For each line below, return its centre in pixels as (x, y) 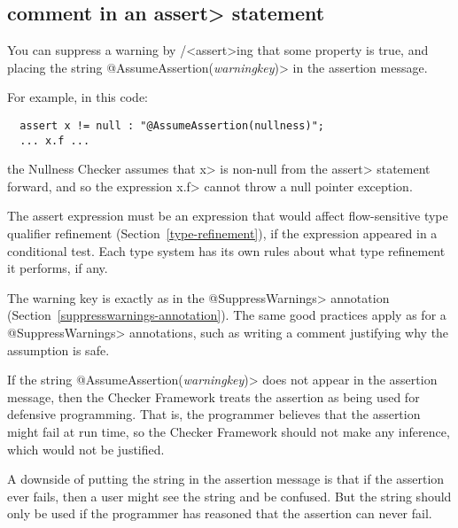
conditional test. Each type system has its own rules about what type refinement (226, 250)
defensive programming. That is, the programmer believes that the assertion (214, 414)
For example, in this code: (78, 97)
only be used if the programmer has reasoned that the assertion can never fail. (220, 513)
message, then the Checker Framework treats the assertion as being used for (213, 396)
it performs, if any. (58, 268)
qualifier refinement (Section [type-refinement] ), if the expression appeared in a (222, 233)
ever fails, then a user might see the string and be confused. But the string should (229, 496)
